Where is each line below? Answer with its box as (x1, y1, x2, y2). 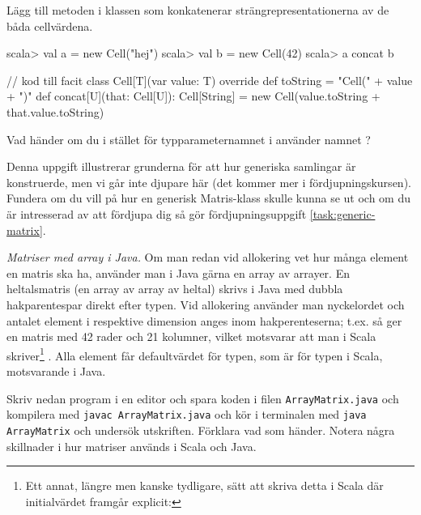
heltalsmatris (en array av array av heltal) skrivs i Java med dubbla (6, 280, 343, 297)
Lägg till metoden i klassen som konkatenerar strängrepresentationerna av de (6, 2, 389, 18)
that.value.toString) (6, 103, 104, 120)
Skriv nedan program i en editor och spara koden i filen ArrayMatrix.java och (6, 389, 399, 406)
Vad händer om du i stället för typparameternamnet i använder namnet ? (6, 130, 371, 147)
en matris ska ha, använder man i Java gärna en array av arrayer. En (6, 264, 350, 281)
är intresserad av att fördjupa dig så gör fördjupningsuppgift (6, 205, 307, 222)
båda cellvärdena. (6, 17, 93, 34)
